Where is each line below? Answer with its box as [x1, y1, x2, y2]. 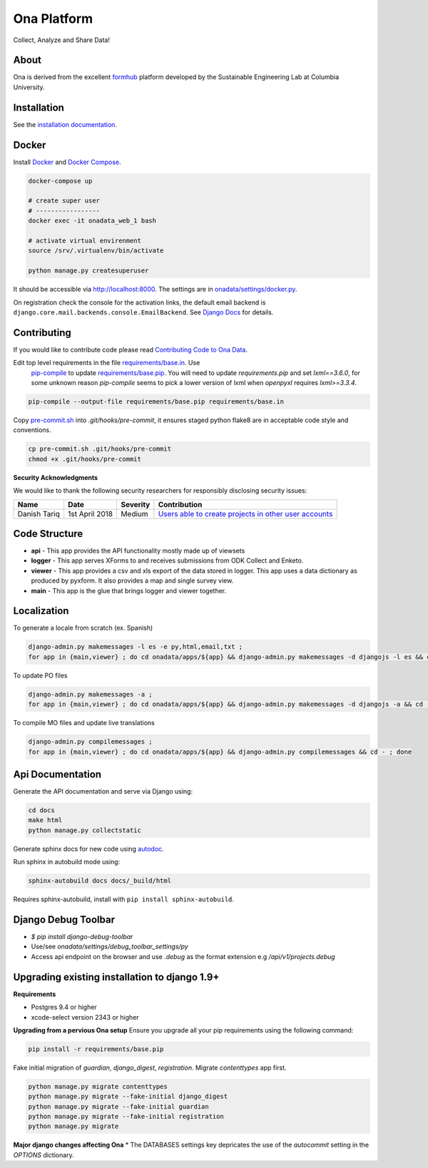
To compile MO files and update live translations [13, 719, 155, 727]
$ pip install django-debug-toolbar [31, 933, 133, 941]
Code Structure [13, 528, 83, 540]
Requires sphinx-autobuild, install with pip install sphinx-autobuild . [13, 895, 235, 903]
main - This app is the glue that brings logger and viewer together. [31, 586, 227, 595]
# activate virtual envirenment [28, 236, 142, 245]
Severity [121, 499, 151, 509]
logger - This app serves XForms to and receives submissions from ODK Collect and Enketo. [31, 556, 304, 565]
